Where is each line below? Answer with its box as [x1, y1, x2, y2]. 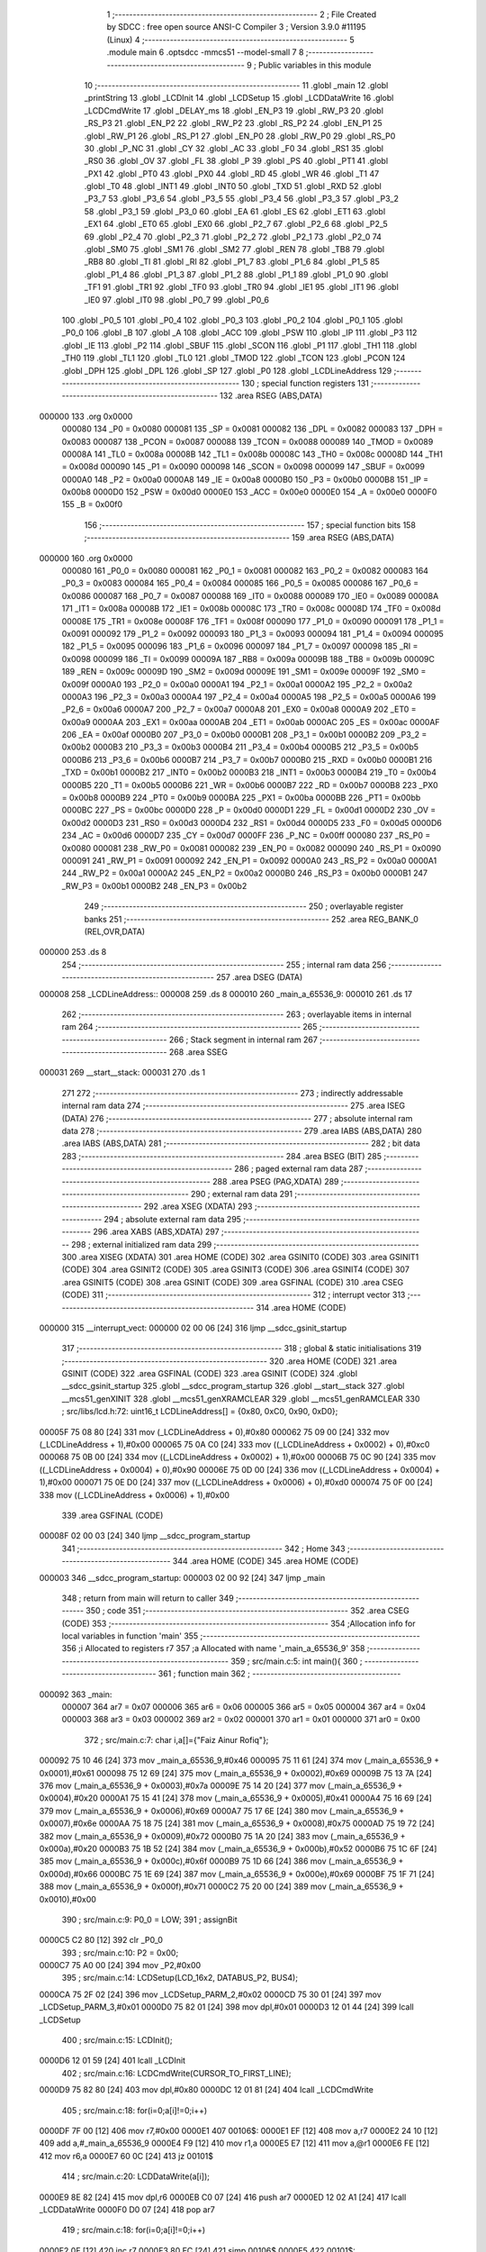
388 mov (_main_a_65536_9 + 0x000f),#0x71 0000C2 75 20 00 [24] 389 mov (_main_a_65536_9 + [39, 1881, 404, 1892]
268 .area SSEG [168, 1047, 229, 1058]
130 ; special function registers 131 [241, 377, 369, 388]
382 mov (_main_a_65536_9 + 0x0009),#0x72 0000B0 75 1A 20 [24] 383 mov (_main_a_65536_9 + [39, 1830, 406, 1841]
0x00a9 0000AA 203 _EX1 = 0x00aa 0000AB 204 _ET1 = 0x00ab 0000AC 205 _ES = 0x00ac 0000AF [61, 716, 440, 727]
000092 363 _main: [39, 1689, 112, 1700]
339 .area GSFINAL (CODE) [61, 1510, 164, 1521]
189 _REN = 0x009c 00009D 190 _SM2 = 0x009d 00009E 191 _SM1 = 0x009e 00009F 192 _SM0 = [61, 667, 427, 677]
